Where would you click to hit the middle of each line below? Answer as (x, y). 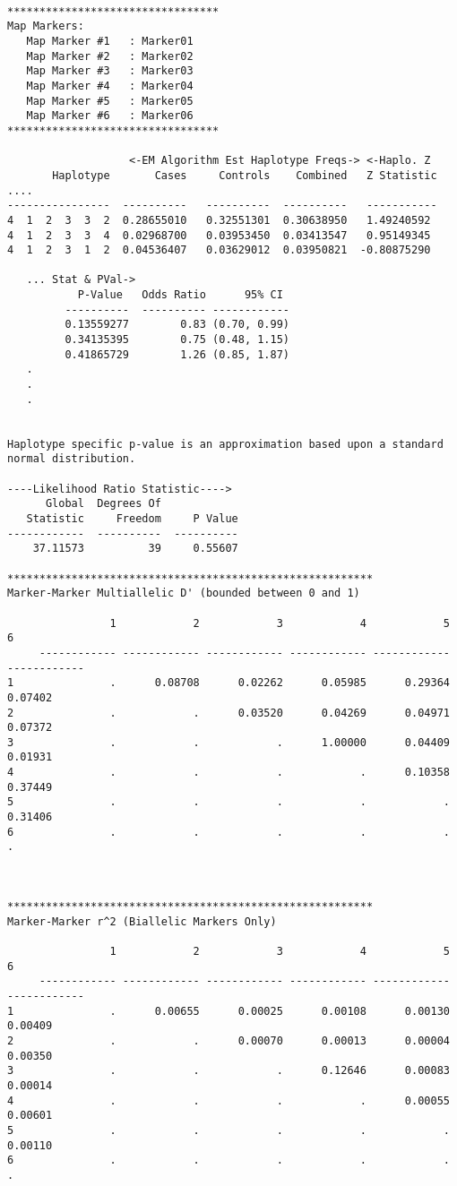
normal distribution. (72, 459)
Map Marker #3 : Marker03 (110, 71)
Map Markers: (46, 26)
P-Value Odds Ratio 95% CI (180, 295)
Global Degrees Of (103, 504)
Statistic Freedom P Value (132, 518)
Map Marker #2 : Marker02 (110, 56)
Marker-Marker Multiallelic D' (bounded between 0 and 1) (184, 593)
